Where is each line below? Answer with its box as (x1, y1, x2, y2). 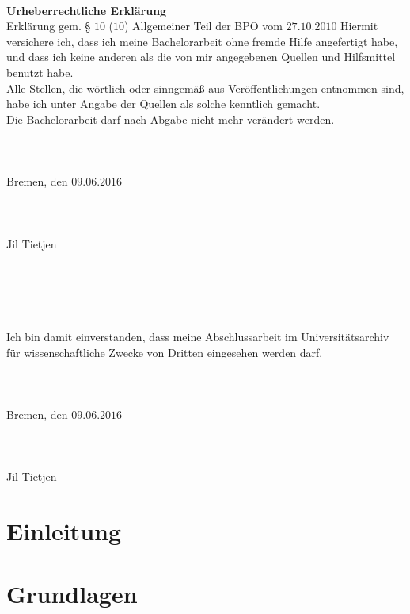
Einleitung (6, 515, 122, 547)
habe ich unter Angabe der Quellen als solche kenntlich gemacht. (6, 95, 321, 112)
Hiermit (340, 17, 378, 34)
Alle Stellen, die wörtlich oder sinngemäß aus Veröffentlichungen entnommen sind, (6, 79, 404, 96)
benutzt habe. (6, 63, 74, 80)
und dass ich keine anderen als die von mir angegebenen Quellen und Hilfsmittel (6, 48, 396, 65)
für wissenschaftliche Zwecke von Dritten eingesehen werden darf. (6, 343, 323, 360)
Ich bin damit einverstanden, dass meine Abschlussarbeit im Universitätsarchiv (6, 328, 389, 345)
